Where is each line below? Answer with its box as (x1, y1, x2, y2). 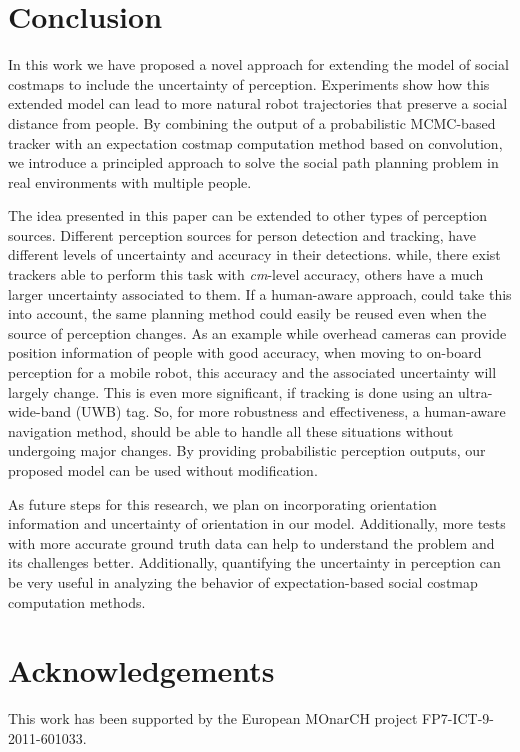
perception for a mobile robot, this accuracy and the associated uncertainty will (8, 362, 497, 383)
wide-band (8, 401, 72, 422)
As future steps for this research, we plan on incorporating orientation (8, 493, 437, 514)
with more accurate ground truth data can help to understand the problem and (8, 532, 495, 553)
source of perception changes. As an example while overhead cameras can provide (8, 322, 507, 343)
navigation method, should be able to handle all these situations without (8, 420, 454, 441)
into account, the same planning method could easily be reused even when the (8, 303, 487, 324)
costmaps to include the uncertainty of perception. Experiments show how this (8, 73, 490, 94)
